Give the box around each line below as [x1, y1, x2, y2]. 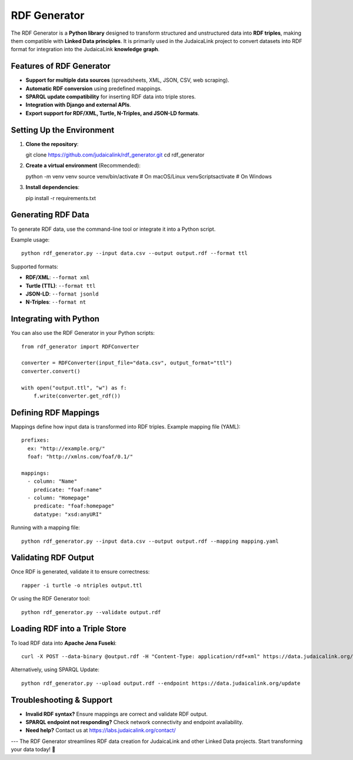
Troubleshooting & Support [11, 695, 113, 705]
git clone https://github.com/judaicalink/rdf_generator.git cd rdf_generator [25, 151, 205, 158]
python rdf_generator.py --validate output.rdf [21, 609, 161, 615]
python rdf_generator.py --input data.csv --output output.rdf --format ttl [21, 250, 248, 257]
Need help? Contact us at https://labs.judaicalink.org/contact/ [25, 727, 176, 734]
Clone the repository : [25, 140, 79, 147]
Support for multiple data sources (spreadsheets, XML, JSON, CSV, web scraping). [25, 77, 229, 84]
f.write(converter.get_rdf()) [33, 392, 121, 399]
